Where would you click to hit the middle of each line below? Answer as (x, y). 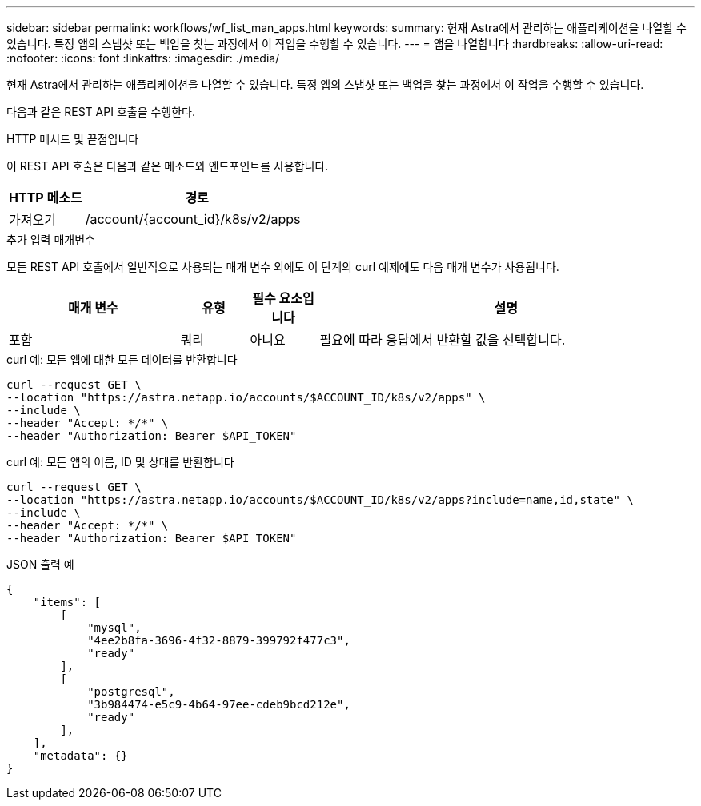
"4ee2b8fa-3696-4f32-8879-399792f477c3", (219, 640)
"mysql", (114, 628)
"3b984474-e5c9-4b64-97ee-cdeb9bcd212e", (219, 704)
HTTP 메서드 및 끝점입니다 (73, 139)
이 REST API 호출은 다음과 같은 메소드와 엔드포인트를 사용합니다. (168, 166)
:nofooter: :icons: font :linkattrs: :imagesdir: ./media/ (143, 58)
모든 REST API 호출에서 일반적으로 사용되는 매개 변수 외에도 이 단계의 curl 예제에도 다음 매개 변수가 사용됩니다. (283, 267)
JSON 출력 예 (40, 564)
